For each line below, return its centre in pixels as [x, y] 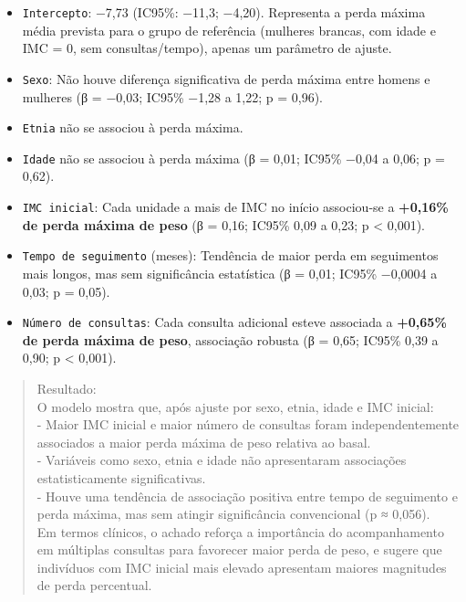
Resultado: [67, 388]
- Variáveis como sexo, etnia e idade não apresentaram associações [222, 460]
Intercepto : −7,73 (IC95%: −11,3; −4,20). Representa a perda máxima [224, 12]
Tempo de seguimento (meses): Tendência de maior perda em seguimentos [230, 255]
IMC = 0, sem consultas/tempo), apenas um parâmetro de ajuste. [207, 48]
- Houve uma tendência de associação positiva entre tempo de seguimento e [247, 496]
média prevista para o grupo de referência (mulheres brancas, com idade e [229, 30]
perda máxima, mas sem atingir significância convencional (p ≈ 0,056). [233, 514]
